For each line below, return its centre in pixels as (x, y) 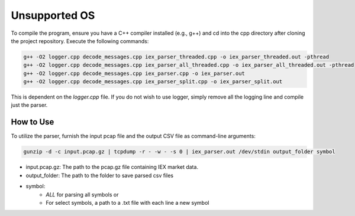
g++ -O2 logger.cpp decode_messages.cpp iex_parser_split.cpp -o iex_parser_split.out (153, 82)
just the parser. (29, 105)
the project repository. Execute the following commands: (80, 41)
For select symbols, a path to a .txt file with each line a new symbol (128, 202)
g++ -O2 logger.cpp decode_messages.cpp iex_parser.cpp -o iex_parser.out (134, 73)
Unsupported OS (53, 15)
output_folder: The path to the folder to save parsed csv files (100, 175)
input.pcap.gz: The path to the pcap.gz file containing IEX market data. (112, 167)
